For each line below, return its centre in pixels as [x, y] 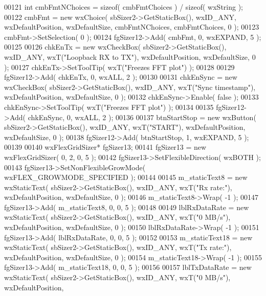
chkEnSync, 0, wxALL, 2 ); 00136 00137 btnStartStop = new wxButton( [142, 117]
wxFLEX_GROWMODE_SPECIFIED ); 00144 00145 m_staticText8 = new [126, 177]
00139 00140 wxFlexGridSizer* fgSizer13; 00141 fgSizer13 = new [105, 147]
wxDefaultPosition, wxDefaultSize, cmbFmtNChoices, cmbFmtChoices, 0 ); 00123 [132, 27]
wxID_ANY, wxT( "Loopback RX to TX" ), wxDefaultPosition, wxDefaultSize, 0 [130, 56]
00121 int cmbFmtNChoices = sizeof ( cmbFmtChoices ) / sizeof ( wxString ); [124, 7]
